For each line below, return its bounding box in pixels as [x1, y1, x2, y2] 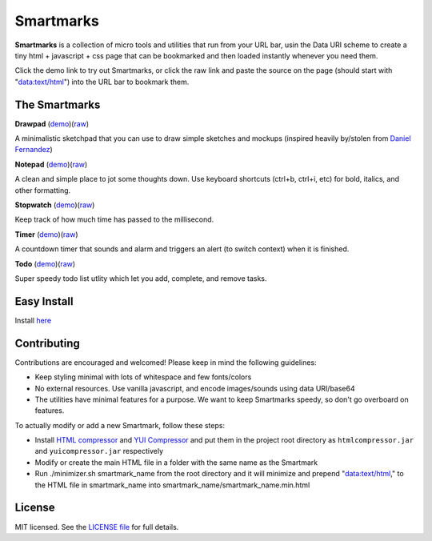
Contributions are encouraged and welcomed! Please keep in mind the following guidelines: [14, 357, 317, 367]
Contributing [14, 336, 80, 350]
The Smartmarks [14, 98, 101, 111]
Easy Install [14, 295, 74, 308]
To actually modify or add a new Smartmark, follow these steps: [14, 420, 226, 430]
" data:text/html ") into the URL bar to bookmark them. [14, 77, 190, 86]
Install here [14, 315, 52, 325]
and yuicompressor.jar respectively [34, 447, 164, 456]
